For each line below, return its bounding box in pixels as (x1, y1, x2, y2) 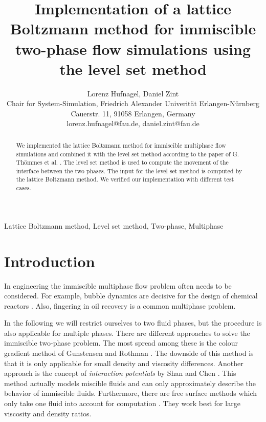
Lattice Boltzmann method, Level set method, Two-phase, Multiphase (4, 220, 224, 231)
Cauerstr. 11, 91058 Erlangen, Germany (71, 108, 195, 118)
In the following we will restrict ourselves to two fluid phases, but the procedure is (4, 317, 262, 328)
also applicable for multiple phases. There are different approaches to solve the (4, 327, 250, 338)
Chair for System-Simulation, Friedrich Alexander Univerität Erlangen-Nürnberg (6, 98, 260, 109)
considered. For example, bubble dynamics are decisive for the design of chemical (4, 290, 258, 301)
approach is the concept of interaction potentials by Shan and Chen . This (4, 368, 236, 378)
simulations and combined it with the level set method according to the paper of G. (16, 149, 239, 158)
